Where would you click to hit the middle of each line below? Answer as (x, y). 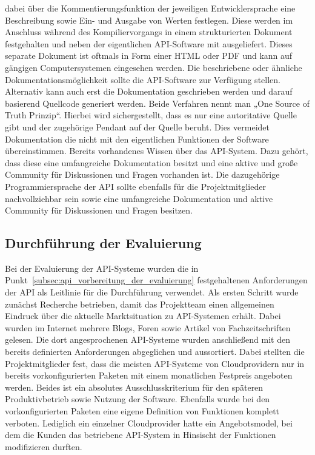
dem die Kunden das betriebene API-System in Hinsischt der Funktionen (141, 435)
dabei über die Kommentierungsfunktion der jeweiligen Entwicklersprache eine (150, 8)
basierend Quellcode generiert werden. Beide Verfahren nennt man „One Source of (157, 103)
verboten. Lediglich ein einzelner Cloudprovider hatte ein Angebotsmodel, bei (149, 423)
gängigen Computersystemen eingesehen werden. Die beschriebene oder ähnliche (154, 67)
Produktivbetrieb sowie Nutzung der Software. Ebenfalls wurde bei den (138, 399)
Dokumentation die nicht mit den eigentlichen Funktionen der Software (137, 139)
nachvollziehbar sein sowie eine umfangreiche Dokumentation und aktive (139, 198)
